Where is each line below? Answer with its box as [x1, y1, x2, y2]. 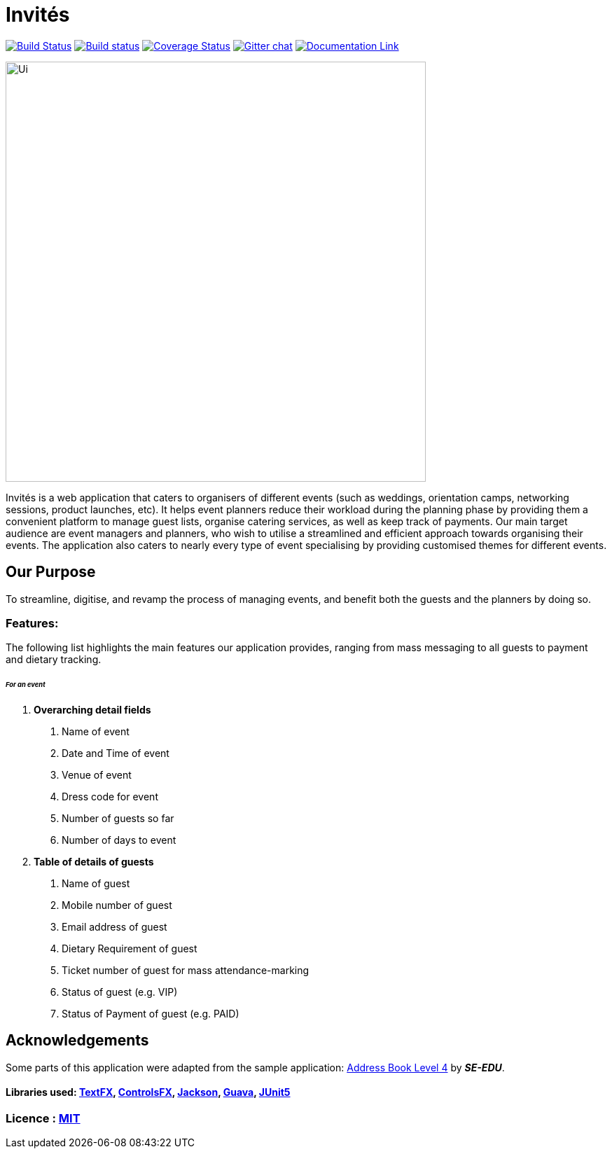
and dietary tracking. [6, 653, 102, 666]
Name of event [62, 725, 130, 738]
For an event [6, 681, 46, 689]
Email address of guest [62, 921, 167, 933]
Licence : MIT [6, 1111, 81, 1126]
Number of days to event [62, 834, 176, 847]
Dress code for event [62, 791, 158, 803]
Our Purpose [6, 563, 96, 581]
